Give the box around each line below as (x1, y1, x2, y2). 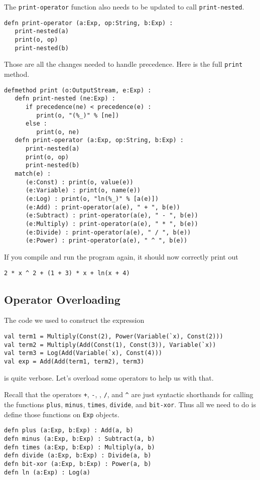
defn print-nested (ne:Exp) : (15, 95, 115, 102)
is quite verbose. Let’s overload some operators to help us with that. (4, 372, 214, 383)
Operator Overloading (4, 291, 120, 307)
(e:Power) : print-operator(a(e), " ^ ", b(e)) (25, 237, 188, 245)
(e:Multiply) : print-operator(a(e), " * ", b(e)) (25, 220, 198, 228)
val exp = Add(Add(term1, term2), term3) (4, 358, 145, 366)
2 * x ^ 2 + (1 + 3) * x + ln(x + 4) (4, 269, 130, 277)
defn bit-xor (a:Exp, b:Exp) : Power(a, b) (4, 460, 152, 467)
